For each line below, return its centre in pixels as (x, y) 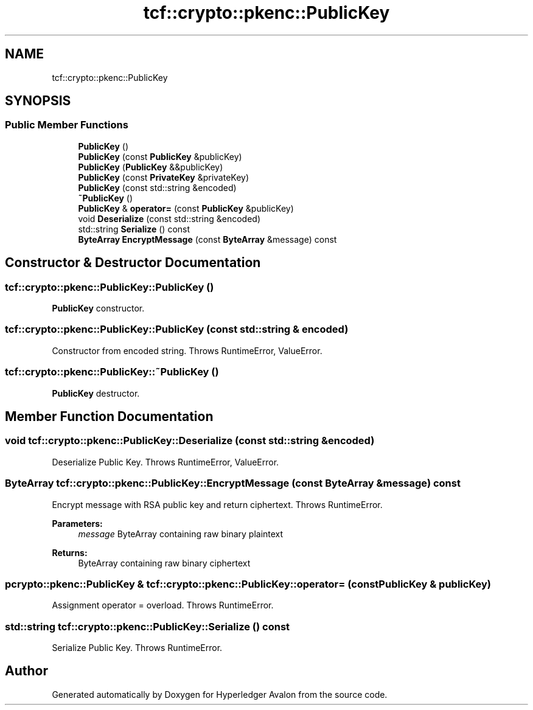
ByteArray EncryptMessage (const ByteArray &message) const (207, 239)
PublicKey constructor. (98, 308)
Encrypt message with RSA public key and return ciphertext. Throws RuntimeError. (217, 504)
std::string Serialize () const (134, 229)
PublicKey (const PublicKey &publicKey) (160, 156)
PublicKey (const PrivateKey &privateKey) (164, 177)
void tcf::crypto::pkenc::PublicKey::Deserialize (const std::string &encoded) (190, 441)
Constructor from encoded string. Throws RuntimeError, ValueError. (187, 350)
